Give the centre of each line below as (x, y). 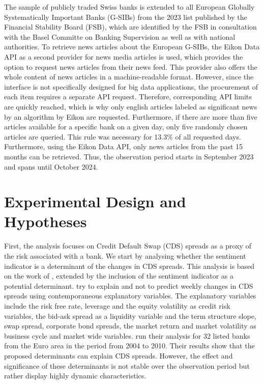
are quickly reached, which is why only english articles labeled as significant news (131, 106)
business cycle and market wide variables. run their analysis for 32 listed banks (127, 335)
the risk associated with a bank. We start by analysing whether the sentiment (125, 256)
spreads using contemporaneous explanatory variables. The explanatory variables (130, 296)
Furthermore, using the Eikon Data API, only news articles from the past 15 (124, 146)
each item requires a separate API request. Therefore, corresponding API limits (128, 97)
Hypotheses (46, 221)
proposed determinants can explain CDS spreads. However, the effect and (119, 355)
